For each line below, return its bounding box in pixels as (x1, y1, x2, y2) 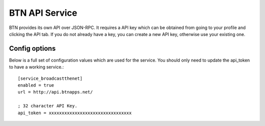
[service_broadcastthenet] (18, 75, 83, 81)
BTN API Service (9, 7, 78, 18)
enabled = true (18, 83, 54, 88)
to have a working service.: (9, 64, 64, 70)
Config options (9, 44, 56, 53)
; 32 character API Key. (18, 103, 78, 109)
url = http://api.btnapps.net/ (18, 89, 93, 95)
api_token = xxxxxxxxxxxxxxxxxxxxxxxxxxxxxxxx (18, 110, 132, 116)
